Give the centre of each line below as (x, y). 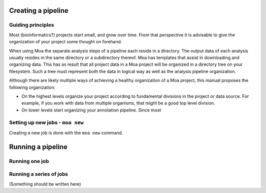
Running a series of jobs (39, 174)
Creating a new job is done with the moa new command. (66, 133)
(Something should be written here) (45, 184)
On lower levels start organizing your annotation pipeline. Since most (91, 110)
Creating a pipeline (39, 11)
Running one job (29, 161)
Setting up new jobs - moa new (46, 123)
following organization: (32, 87)
